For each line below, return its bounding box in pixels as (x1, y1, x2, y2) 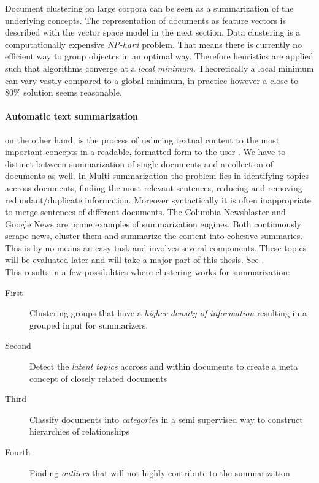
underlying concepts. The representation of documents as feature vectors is (5, 13, 286, 26)
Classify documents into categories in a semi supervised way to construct (29, 413, 303, 425)
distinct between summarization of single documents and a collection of (5, 157, 274, 170)
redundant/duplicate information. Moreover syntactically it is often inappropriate (5, 193, 312, 206)
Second (5, 339, 31, 352)
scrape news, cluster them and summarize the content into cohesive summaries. (5, 229, 303, 242)
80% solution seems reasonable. (5, 86, 122, 99)
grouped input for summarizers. (29, 318, 148, 331)
